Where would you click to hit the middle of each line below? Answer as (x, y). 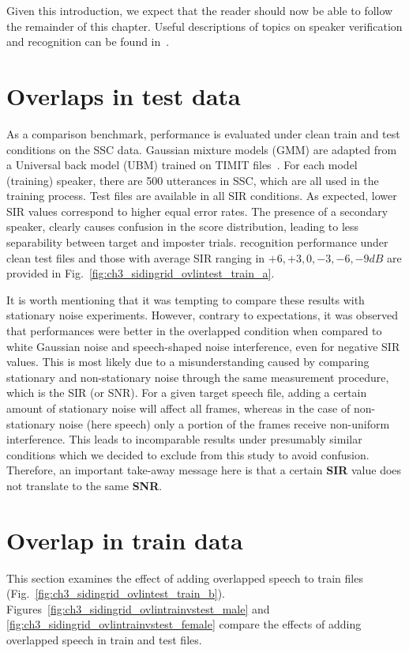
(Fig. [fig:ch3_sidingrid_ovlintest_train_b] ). (116, 593)
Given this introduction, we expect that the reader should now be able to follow (200, 10)
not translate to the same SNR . (84, 485)
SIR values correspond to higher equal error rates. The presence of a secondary (197, 211)
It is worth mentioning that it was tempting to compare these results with (186, 299)
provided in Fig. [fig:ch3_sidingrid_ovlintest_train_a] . (141, 273)
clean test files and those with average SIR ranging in (136, 257)
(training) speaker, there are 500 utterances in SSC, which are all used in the (193, 180)
